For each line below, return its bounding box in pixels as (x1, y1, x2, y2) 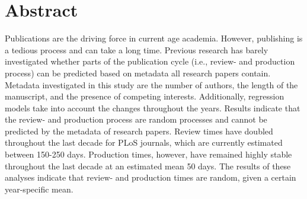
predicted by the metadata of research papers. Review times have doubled (5, 124, 273, 137)
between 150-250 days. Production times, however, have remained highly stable (5, 148, 292, 161)
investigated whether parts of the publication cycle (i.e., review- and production (5, 55, 295, 68)
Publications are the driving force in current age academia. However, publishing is (5, 32, 303, 44)
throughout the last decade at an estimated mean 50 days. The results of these (5, 159, 291, 172)
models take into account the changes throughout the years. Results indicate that (5, 101, 300, 114)
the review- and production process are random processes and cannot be (5, 113, 267, 126)
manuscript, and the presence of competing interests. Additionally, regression (5, 90, 284, 102)
